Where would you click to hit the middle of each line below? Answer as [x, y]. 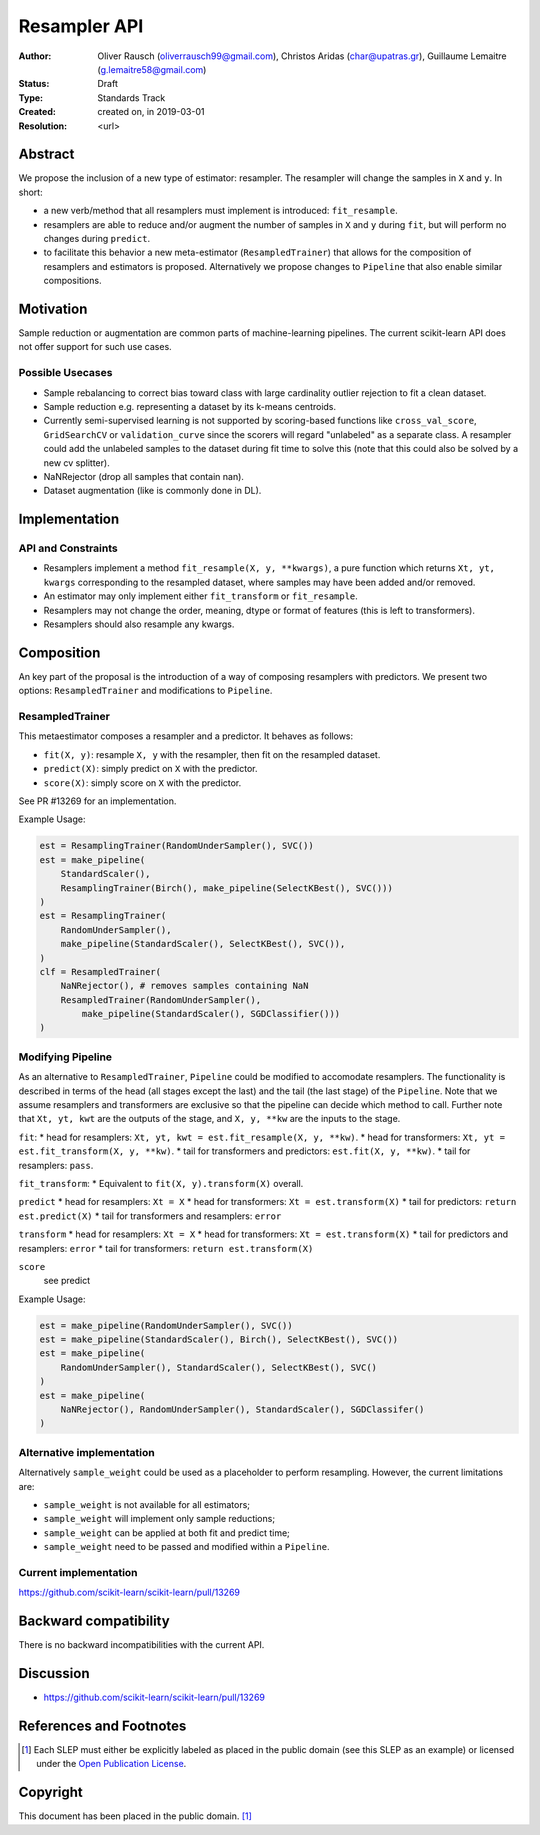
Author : [35, 56]
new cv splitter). [76, 462]
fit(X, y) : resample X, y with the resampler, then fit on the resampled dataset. [212, 754]
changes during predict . [96, 238]
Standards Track [131, 97]
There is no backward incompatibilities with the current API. [141, 1645]
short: [31, 192]
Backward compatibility [94, 1621]
